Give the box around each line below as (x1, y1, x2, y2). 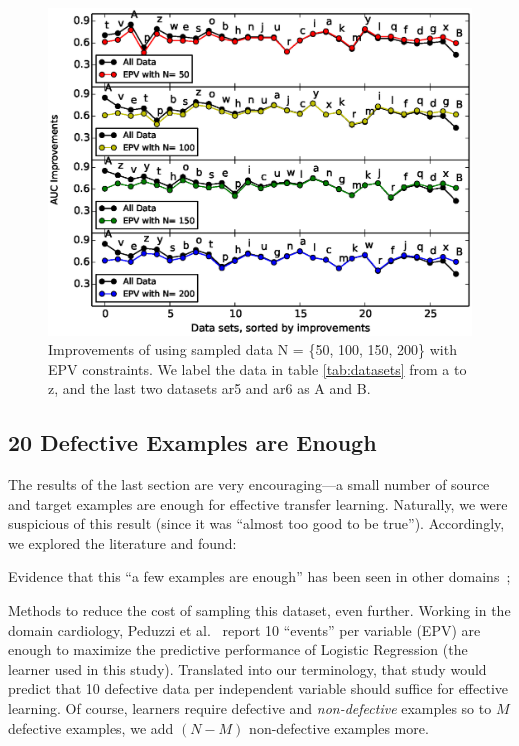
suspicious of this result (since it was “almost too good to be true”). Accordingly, (8, 513, 505, 534)
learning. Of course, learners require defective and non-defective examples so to (8, 698, 492, 719)
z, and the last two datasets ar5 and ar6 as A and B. (48, 378, 371, 399)
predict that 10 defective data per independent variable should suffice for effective (8, 678, 509, 699)
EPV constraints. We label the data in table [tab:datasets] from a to (48, 358, 467, 379)
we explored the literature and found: (8, 532, 237, 553)
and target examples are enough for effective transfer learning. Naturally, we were (8, 493, 508, 514)
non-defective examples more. (249, 717, 429, 738)
